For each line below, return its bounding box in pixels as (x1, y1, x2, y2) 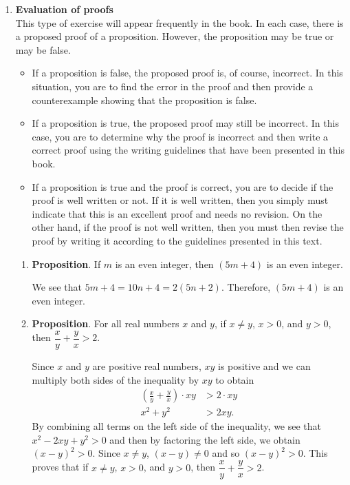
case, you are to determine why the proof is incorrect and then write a (32, 129, 329, 143)
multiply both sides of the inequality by (32, 372, 199, 386)
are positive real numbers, (92, 358, 201, 373)
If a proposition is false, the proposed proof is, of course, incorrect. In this (32, 65, 343, 80)
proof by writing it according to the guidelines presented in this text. (32, 233, 322, 247)
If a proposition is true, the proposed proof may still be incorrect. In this (32, 116, 339, 130)
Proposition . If (32, 256, 101, 271)
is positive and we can (217, 358, 311, 373)
